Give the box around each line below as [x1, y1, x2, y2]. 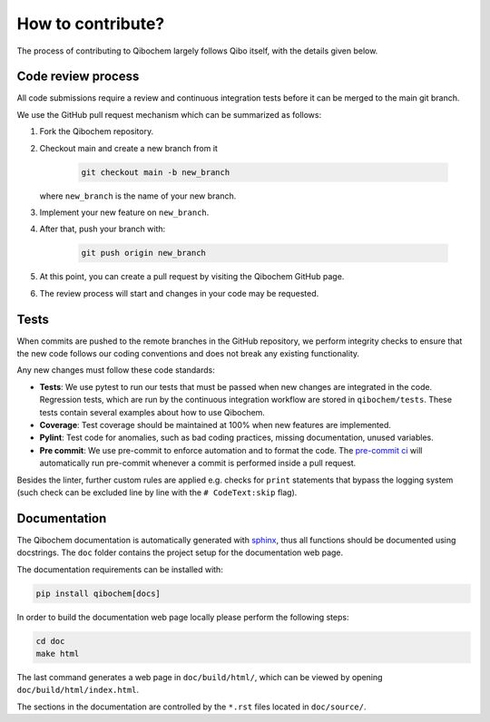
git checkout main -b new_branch [81, 167, 230, 177]
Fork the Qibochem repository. [39, 126, 154, 137]
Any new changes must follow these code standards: [16, 365, 215, 376]
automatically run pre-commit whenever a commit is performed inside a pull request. [39, 458, 357, 469]
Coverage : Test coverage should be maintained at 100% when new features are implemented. [39, 419, 392, 430]
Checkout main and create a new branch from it [39, 142, 218, 153]
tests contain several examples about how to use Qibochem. [39, 406, 265, 417]
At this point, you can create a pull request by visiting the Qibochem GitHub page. [39, 271, 345, 282]
